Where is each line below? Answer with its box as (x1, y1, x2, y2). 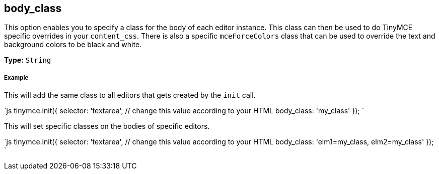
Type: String (4, 56, 51, 65)
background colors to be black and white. (4, 40, 142, 49)
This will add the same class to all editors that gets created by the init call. (4, 91, 256, 100)
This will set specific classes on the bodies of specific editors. (4, 122, 210, 131)
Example (4, 74, 29, 81)
